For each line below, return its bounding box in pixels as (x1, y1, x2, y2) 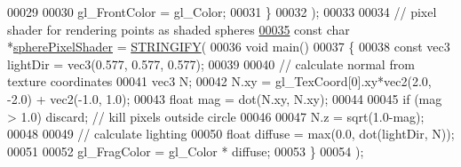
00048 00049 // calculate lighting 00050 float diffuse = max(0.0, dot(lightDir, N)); (7, 124, 455, 143)
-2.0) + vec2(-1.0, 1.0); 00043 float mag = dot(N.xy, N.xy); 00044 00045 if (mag (7, 89, 442, 107)
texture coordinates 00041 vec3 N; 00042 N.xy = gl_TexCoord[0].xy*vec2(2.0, (7, 72, 432, 91)
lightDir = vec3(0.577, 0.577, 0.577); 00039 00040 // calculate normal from (7, 54, 415, 73)
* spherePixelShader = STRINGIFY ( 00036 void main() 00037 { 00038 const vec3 (7, 37, 450, 56)
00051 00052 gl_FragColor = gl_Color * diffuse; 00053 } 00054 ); (7, 141, 364, 160)
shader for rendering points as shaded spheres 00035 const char (7, 20, 350, 38)
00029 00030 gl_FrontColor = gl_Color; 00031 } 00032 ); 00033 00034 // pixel (7, 3, 437, 20)
